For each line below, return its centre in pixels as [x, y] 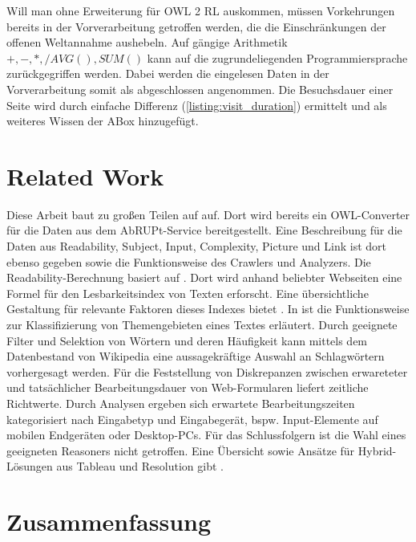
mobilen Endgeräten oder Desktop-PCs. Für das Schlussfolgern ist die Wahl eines [206, 435]
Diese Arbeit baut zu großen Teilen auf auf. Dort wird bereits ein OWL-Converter [208, 214]
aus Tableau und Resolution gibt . [140, 466]
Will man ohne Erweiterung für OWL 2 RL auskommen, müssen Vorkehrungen [201, 10]
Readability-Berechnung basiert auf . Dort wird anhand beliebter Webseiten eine [204, 277]
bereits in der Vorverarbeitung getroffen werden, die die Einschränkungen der [196, 26]
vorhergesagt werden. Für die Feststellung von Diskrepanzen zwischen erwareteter [207, 371]
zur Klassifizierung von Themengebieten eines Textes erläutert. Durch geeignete [202, 325]
